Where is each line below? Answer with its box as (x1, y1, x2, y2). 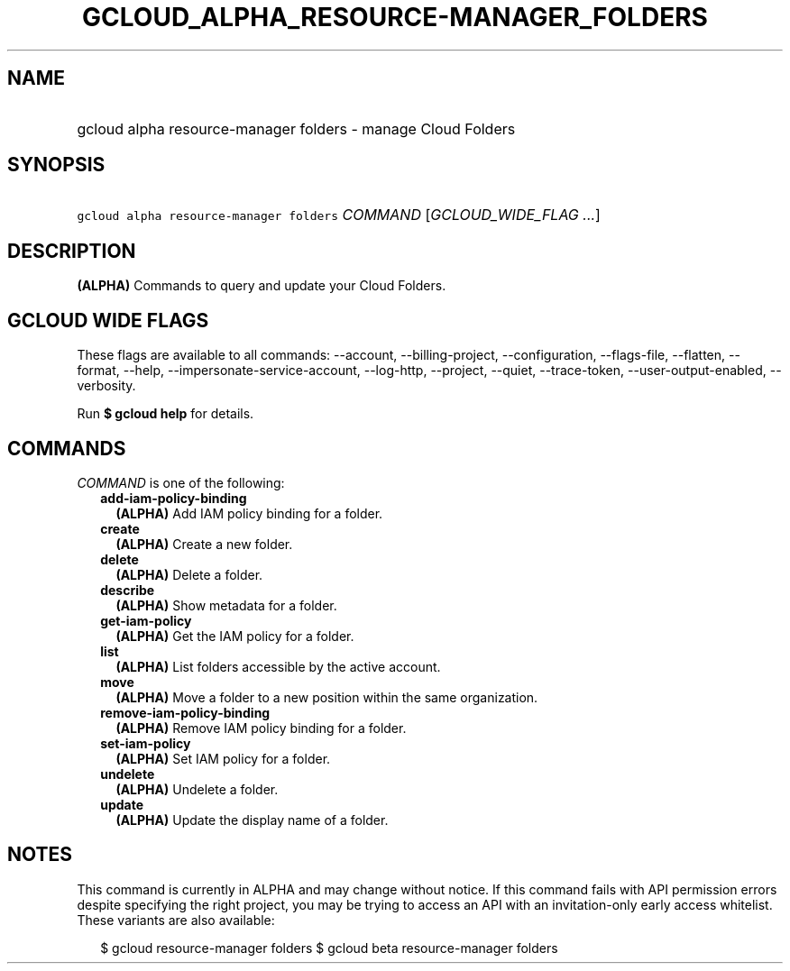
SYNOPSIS (7, 153, 106, 177)
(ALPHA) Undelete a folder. (115, 781, 279, 797)
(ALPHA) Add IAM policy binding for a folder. (115, 505, 383, 521)
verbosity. (77, 378, 136, 394)
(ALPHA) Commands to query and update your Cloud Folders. (77, 278, 446, 294)
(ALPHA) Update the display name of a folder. (115, 811, 389, 828)
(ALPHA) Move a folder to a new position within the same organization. (115, 689, 538, 705)
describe (100, 582, 155, 598)
